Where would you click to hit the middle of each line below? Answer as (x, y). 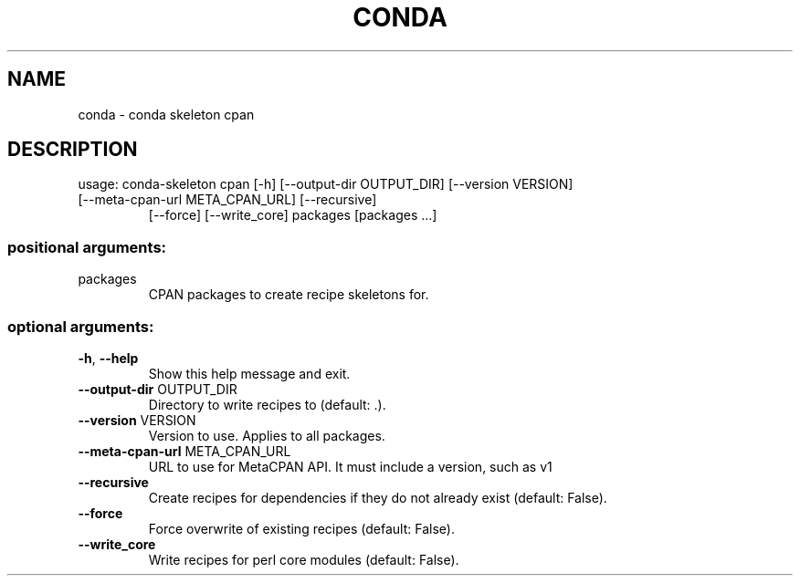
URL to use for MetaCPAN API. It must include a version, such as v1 (350, 466)
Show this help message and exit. (249, 373)
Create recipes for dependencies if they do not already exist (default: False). (378, 497)
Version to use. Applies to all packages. (267, 435)
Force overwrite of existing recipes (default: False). (301, 528)
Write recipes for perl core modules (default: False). (304, 559)
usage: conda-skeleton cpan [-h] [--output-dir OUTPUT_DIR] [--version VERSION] (326, 184)
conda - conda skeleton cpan (166, 114)
